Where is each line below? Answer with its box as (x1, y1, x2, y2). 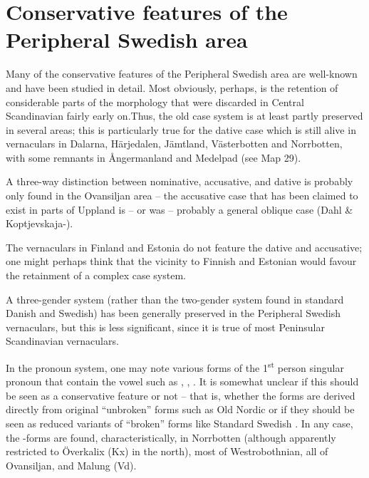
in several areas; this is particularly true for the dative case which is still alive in (6, 122, 356, 137)
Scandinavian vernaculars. (6, 333, 119, 348)
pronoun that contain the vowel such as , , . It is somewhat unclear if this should (6, 374, 359, 389)
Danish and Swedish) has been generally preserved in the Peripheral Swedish (6, 306, 341, 321)
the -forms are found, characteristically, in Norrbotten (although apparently (6, 430, 336, 445)
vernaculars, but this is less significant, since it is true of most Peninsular (6, 319, 325, 334)
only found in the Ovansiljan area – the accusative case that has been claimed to (6, 188, 358, 203)
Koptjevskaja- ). (6, 216, 73, 231)
